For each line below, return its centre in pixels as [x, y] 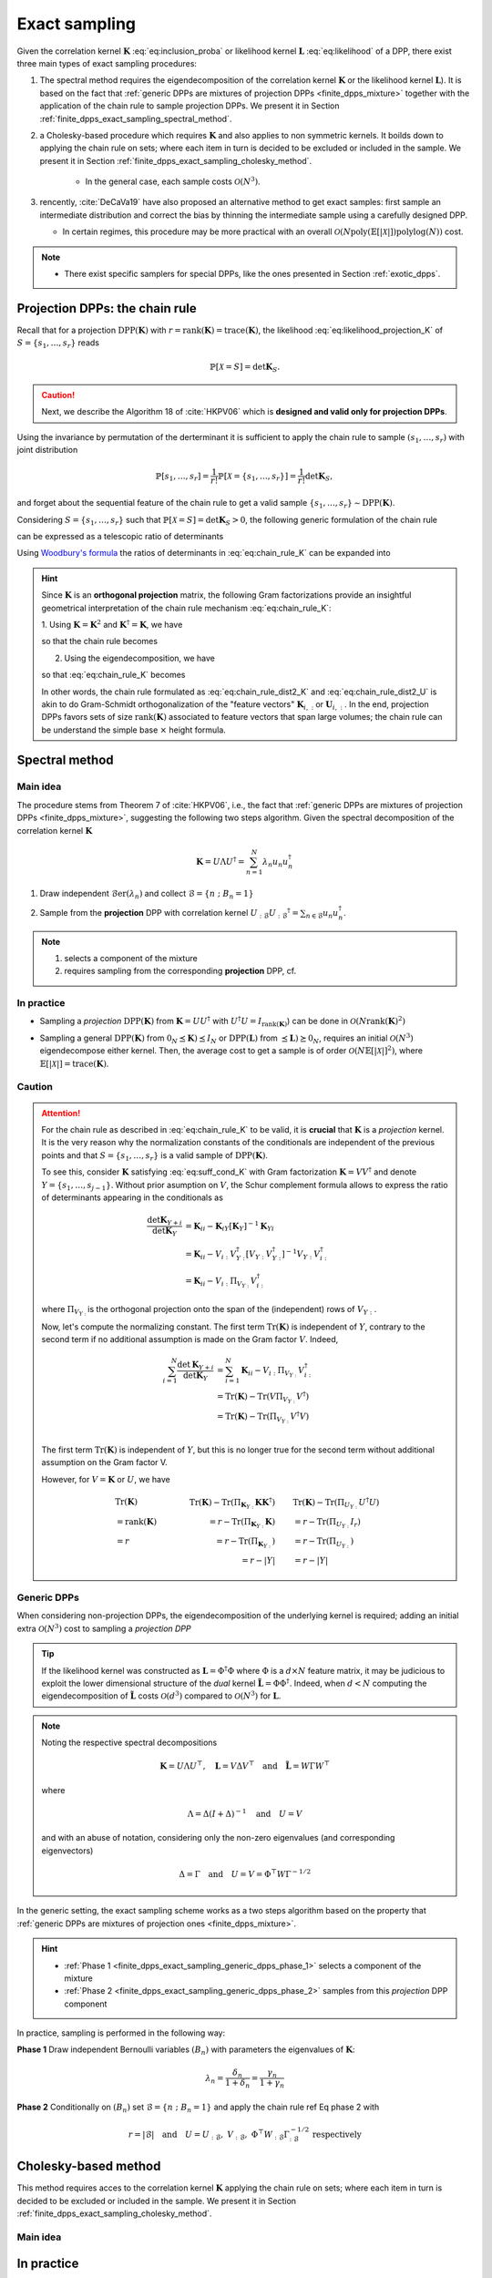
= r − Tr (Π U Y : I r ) [328, 1523]
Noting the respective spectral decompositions [129, 1743]
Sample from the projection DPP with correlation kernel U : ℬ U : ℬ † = [169, 913]
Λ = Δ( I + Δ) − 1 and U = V [245, 1813]
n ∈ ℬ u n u [322, 914]
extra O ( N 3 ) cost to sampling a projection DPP [104, 1628]
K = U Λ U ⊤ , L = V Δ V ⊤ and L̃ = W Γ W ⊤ [245, 1765]
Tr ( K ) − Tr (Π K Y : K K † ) [232, 1503]
